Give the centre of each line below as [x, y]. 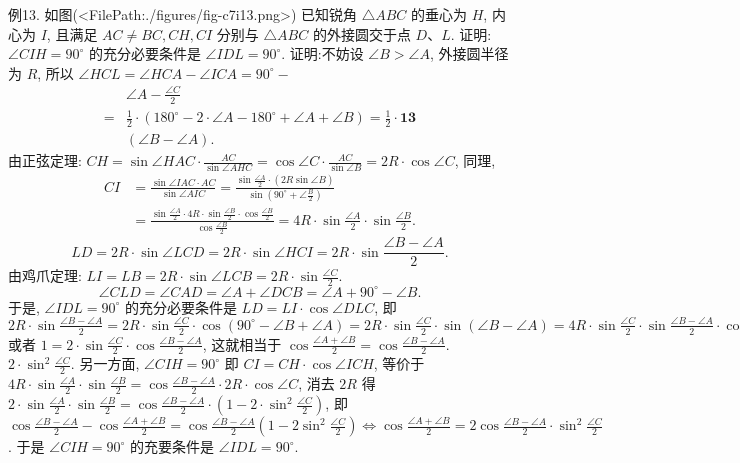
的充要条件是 [172, 446]
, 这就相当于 [242, 343]
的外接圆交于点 [361, 33]
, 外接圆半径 [469, 53]
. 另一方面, [105, 363]
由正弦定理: [45, 160]
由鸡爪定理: [45, 275]
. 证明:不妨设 [322, 53]
